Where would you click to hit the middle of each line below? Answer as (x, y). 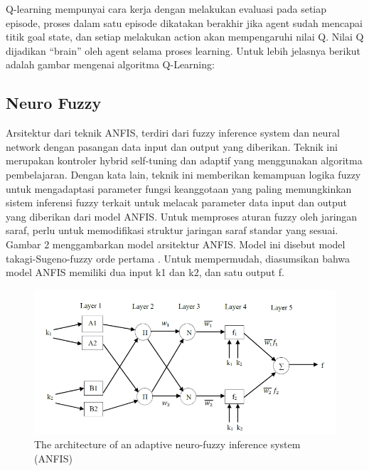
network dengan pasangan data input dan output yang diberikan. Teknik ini (172, 146)
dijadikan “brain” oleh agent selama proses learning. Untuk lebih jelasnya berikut (183, 50)
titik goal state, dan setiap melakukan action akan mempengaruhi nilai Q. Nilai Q (185, 37)
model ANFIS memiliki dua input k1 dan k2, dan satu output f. (145, 272)
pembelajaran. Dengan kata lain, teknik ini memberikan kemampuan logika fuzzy (183, 174)
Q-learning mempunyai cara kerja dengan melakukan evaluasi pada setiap (166, 9)
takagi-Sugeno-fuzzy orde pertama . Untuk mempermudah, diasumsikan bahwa (178, 258)
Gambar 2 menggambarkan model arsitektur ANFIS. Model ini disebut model (176, 244)
